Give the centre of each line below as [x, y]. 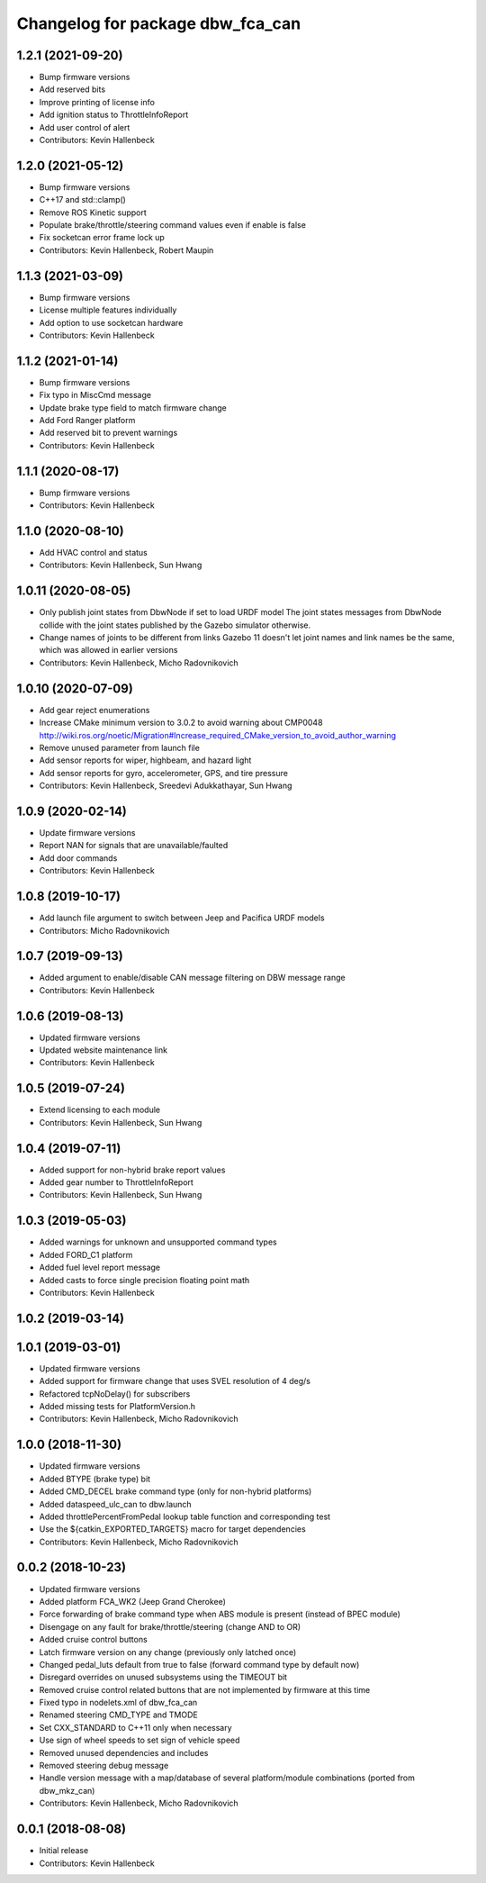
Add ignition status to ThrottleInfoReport [114, 115]
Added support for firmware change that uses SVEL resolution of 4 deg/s [175, 1381]
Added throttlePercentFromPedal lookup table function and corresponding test [185, 1516]
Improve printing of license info [97, 102]
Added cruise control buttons [93, 1640]
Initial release [64, 1851]
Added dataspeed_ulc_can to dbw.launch [116, 1504]
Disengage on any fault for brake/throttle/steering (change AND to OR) [170, 1626]
